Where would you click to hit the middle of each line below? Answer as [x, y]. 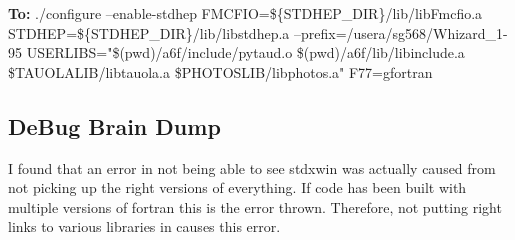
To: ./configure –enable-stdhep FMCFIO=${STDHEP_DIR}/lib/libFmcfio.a [245, 13]
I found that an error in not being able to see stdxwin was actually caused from [252, 167]
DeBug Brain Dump [114, 125]
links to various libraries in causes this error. [144, 226]
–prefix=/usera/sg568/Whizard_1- [400, 32]
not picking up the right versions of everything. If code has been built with [237, 187]
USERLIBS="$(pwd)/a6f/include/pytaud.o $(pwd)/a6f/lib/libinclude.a [245, 52]
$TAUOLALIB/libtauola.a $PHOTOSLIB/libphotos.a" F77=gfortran [220, 71]
